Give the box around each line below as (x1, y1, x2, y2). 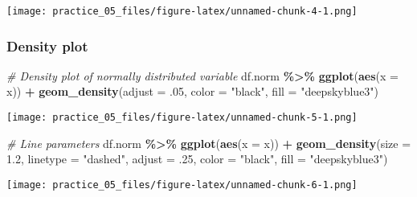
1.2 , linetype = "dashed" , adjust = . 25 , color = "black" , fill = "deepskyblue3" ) (6, 150, 388, 167)
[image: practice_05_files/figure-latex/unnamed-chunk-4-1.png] (6, 6, 358, 17)
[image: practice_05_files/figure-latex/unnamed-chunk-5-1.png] (6, 112, 358, 124)
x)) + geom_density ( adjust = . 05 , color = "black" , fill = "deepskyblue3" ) (6, 83, 379, 100)
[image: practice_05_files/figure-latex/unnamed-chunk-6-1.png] (6, 179, 358, 191)
